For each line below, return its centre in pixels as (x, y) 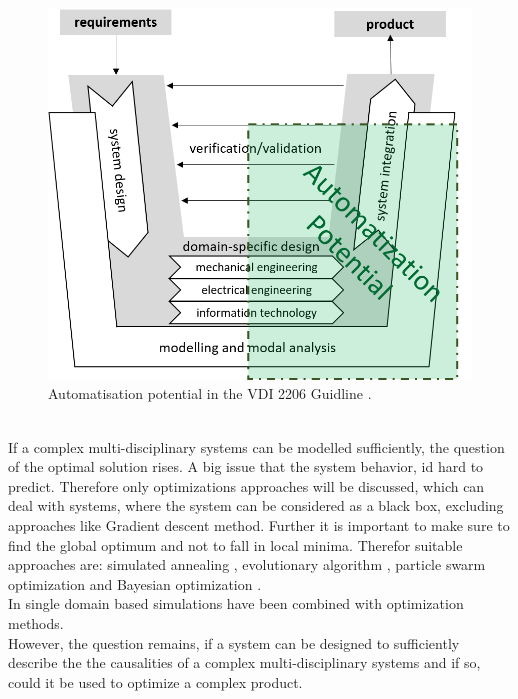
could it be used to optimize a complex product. (155, 681)
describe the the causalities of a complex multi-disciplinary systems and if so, (244, 662)
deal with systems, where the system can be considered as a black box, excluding (256, 505)
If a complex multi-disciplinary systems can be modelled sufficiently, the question (256, 446)
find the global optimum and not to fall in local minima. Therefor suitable (235, 544)
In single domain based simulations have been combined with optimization (236, 603)
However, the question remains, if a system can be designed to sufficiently (234, 642)
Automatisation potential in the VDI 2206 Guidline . (210, 393)
